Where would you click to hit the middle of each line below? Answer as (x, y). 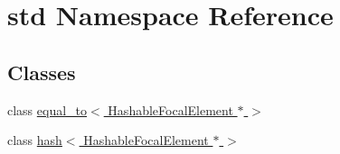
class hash (35, 140)
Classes (42, 72)
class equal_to (47, 109)
